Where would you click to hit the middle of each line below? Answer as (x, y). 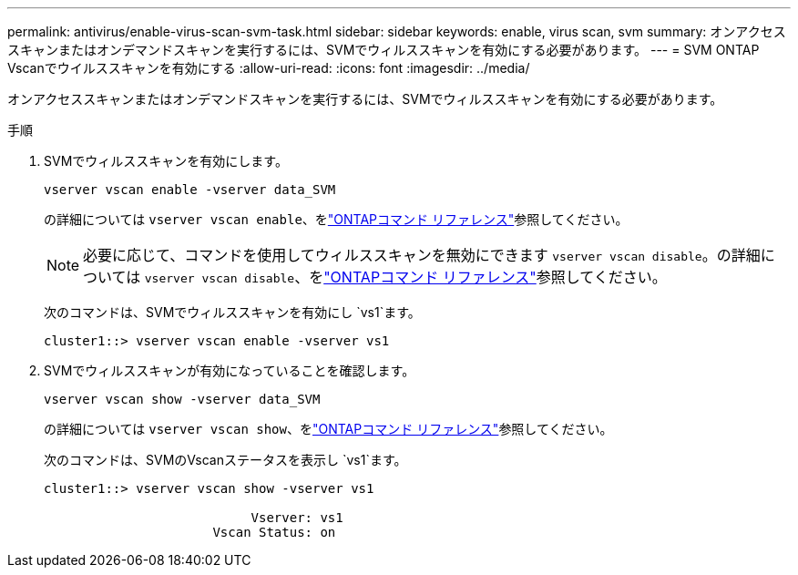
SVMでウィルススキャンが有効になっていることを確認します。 (230, 370)
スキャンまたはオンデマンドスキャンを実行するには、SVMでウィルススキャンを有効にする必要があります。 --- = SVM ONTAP (384, 50)
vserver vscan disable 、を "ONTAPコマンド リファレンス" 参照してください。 (405, 277)
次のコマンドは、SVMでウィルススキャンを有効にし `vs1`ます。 (232, 312)
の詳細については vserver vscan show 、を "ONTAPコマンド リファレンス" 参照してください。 (328, 429)
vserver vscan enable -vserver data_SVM (190, 190)
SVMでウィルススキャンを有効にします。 (166, 161)
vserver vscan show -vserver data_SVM (182, 399)
